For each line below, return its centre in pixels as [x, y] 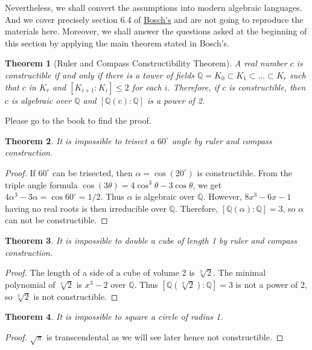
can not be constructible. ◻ [56, 220]
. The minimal [240, 272]
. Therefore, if [193, 87]
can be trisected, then [93, 172]
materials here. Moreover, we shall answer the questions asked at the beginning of [156, 31]
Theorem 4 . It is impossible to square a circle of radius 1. [114, 317]
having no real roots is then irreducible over [86, 208]
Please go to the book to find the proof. [78, 120]
